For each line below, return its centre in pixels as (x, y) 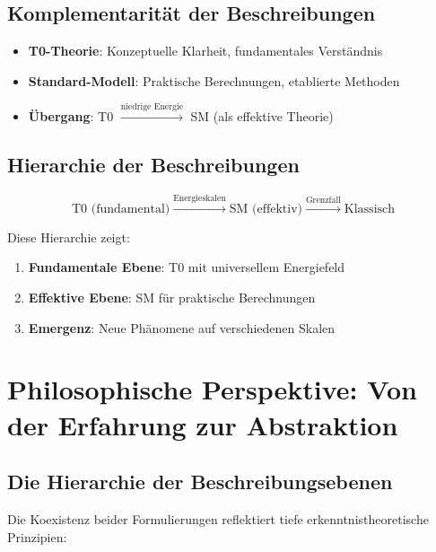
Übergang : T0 (71, 116)
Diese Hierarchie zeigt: (69, 237)
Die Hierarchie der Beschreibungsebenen (200, 482)
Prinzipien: (37, 536)
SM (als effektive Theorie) (262, 116)
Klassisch (370, 209)
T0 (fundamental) (121, 209)
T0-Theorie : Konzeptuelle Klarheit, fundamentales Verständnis (205, 51)
